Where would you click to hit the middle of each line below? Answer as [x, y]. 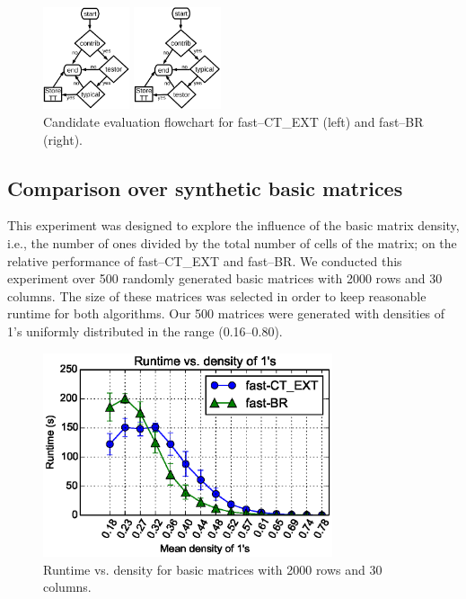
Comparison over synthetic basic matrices [205, 188]
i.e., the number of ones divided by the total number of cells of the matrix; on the [232, 242]
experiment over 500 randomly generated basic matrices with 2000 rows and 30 [225, 278]
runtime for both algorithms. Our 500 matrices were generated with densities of [226, 313]
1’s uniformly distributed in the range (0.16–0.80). [145, 331]
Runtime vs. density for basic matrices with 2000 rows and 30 [213, 569]
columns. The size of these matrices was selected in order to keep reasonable [217, 295]
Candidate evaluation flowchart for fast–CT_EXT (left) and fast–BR [233, 121]
